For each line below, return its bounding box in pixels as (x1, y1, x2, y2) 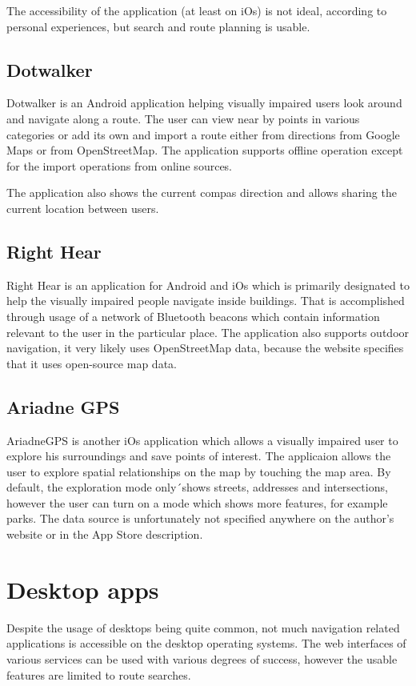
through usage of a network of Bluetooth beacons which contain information (6, 307, 380, 324)
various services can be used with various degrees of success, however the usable (6, 650, 398, 667)
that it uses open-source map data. (6, 355, 177, 371)
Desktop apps (6, 572, 159, 605)
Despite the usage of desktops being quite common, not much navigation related (6, 619, 400, 636)
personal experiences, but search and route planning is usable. (6, 18, 310, 34)
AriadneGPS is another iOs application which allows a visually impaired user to (6, 431, 398, 448)
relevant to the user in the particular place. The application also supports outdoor (6, 323, 410, 340)
